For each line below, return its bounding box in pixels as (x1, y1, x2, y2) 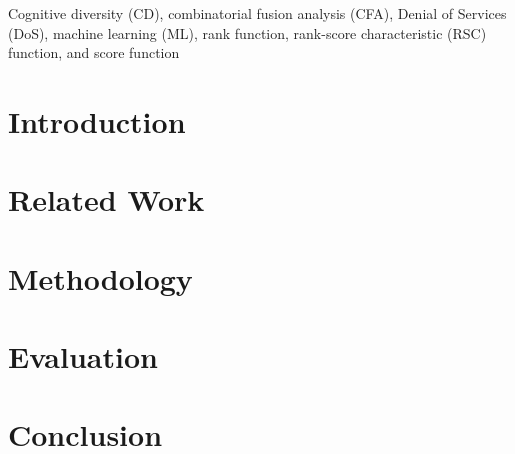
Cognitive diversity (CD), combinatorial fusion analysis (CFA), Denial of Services (8, 3, 507, 23)
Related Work (8, 179, 205, 220)
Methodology (8, 257, 193, 298)
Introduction (8, 100, 186, 141)
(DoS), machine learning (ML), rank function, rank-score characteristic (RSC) (8, 22, 487, 43)
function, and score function (8, 42, 180, 63)
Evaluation (8, 336, 158, 377)
